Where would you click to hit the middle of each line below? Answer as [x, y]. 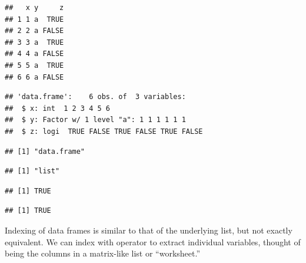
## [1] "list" [32, 171]
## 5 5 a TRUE [34, 65]
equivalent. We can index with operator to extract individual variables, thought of [153, 241]
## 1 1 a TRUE [34, 19]
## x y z [34, 8]
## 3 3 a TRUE [34, 42]
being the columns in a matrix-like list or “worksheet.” [103, 253]
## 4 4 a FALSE [34, 54]
